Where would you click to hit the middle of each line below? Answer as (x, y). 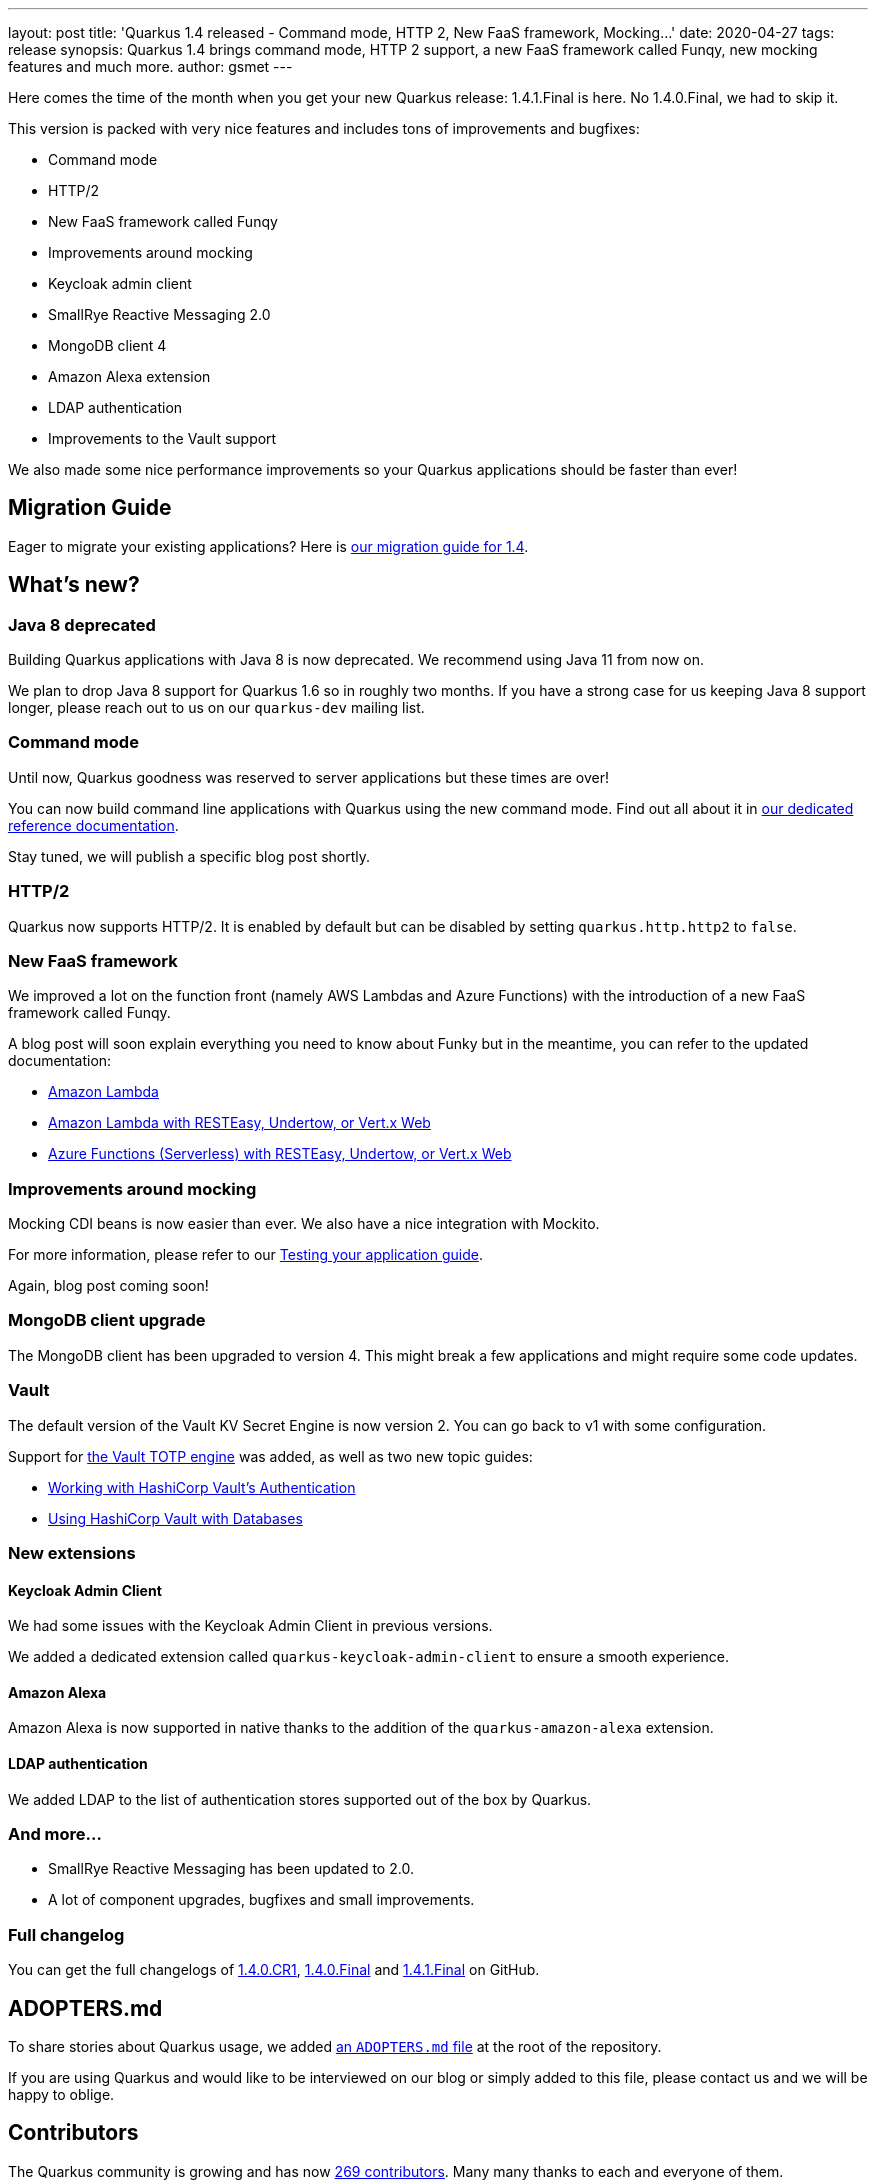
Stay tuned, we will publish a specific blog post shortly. (189, 856)
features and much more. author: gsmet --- (150, 66)
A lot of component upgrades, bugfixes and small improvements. (261, 1900)
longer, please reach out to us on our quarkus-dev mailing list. (216, 708)
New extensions (72, 1552)
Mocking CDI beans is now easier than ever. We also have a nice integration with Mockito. (304, 1224)
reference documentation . (93, 825)
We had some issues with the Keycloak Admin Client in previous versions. (250, 1626)
